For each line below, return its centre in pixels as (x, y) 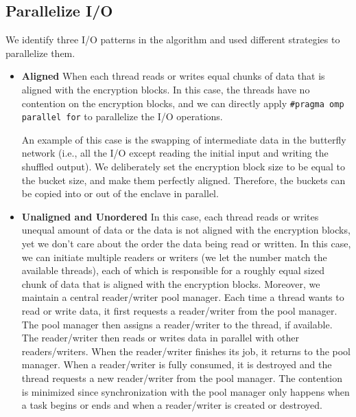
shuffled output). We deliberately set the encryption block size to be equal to (183, 167)
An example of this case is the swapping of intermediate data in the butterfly (184, 139)
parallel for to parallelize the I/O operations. (122, 116)
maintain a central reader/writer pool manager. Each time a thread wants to (183, 297)
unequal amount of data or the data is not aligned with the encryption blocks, (186, 230)
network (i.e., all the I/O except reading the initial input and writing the (175, 153)
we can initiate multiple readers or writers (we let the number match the (174, 257)
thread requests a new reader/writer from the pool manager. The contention (182, 377)
